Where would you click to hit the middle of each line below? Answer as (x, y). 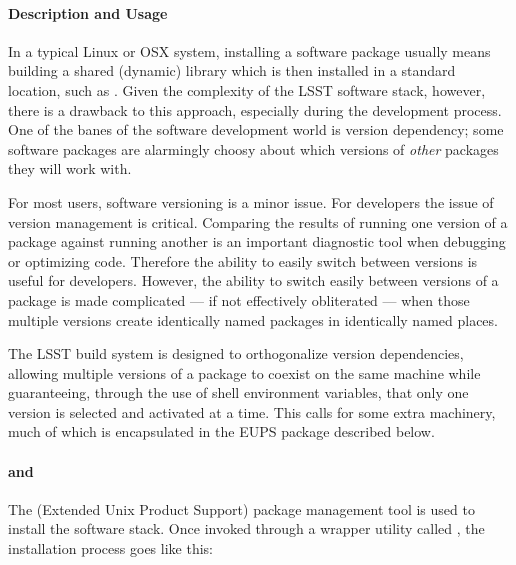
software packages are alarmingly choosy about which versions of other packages (253, 148)
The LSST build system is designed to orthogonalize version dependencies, (236, 353)
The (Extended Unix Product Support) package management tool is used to (241, 508)
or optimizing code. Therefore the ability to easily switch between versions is (243, 260)
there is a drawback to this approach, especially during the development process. (255, 109)
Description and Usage (88, 12)
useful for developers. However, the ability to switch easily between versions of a (253, 280)
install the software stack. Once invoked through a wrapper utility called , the (246, 528)
